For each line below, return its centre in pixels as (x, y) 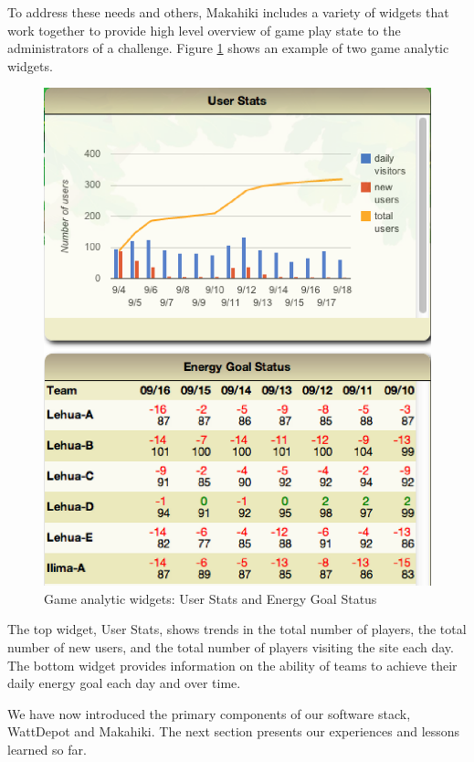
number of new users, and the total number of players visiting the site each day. (231, 646)
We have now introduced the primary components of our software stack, (209, 713)
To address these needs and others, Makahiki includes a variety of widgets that (228, 12)
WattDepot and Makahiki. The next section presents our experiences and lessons (234, 731)
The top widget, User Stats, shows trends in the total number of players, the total (237, 629)
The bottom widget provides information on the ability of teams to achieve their (232, 665)
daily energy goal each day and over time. (124, 683)
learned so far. (47, 749)
